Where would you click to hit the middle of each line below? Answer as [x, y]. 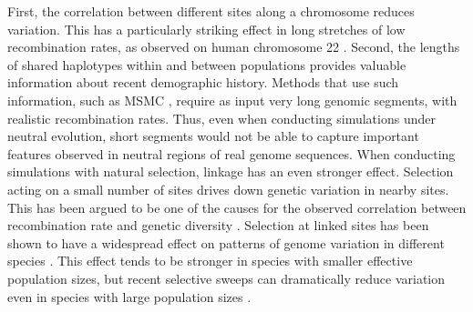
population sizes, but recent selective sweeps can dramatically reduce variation [226, 278]
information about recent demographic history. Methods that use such [203, 82]
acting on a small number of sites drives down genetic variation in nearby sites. [228, 189]
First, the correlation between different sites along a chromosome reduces [211, 11]
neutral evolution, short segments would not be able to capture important [213, 136]
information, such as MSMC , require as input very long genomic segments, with [232, 100]
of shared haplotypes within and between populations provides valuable [207, 64]
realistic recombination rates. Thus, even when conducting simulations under [221, 118]
